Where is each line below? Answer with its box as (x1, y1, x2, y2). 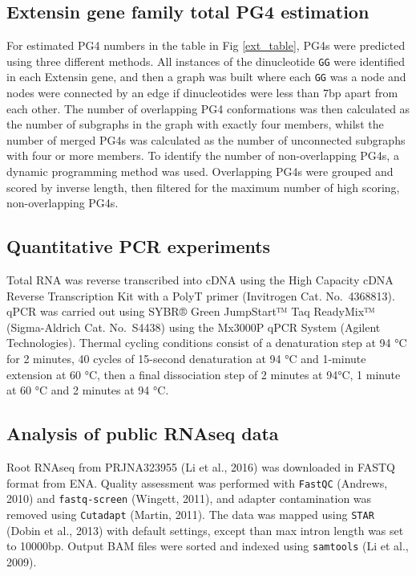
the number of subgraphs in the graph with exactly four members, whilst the (6, 116, 384, 133)
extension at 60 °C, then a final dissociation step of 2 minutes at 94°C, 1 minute (6, 366, 401, 382)
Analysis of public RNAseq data (6, 421, 279, 446)
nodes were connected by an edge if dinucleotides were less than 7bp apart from (6, 84, 398, 101)
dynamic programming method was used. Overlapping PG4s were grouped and (6, 163, 394, 180)
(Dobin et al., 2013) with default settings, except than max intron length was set (6, 521, 404, 538)
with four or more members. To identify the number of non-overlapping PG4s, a (6, 147, 399, 164)
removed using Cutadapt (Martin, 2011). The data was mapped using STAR (6, 505, 374, 522)
